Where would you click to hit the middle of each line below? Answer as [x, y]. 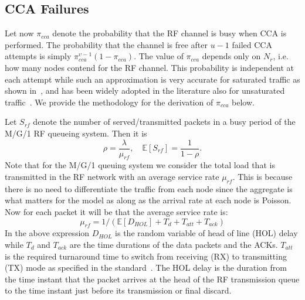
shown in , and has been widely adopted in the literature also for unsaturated [145, 91]
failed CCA [252, 44]
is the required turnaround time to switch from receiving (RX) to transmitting [146, 256]
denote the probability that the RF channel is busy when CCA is [170, 33]
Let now [19, 33]
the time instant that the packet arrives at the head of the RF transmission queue [152, 279]
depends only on [231, 56]
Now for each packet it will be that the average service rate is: [116, 211]
